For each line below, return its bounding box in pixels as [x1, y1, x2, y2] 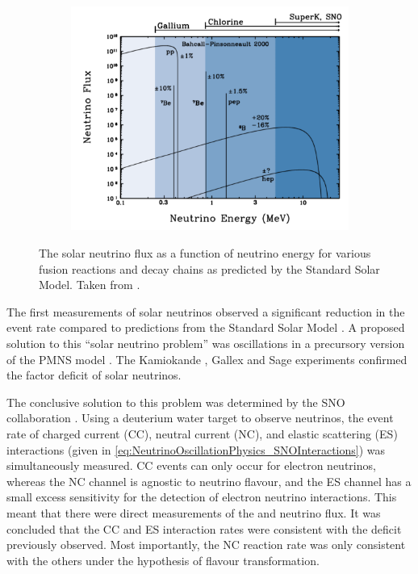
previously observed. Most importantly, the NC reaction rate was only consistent [6, 536, 406, 553]
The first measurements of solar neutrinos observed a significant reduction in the [6, 303, 405, 320]
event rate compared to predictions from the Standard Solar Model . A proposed [6, 319, 405, 336]
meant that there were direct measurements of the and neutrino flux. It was [6, 504, 381, 521]
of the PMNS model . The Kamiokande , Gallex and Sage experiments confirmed [6, 350, 408, 367]
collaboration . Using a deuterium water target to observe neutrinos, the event [6, 409, 394, 426]
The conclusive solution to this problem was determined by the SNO [6, 393, 345, 410]
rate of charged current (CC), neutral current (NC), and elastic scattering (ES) [6, 425, 398, 442]
